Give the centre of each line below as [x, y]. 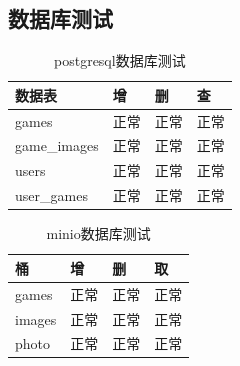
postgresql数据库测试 [120, 60]
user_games [51, 195]
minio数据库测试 [98, 233]
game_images [57, 145]
